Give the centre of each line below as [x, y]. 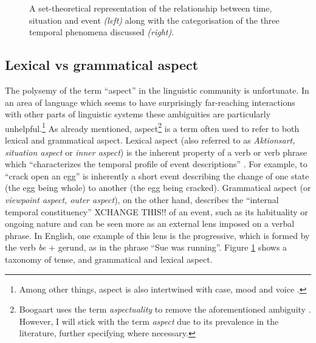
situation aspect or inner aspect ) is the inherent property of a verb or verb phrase [156, 152]
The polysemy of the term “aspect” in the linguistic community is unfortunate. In [157, 90]
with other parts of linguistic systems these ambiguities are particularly [138, 114]
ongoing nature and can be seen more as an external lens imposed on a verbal [150, 223]
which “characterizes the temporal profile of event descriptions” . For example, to [156, 164]
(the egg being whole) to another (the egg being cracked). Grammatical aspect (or [158, 188]
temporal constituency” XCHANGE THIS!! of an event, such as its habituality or [156, 211]
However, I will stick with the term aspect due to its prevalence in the [149, 321]
